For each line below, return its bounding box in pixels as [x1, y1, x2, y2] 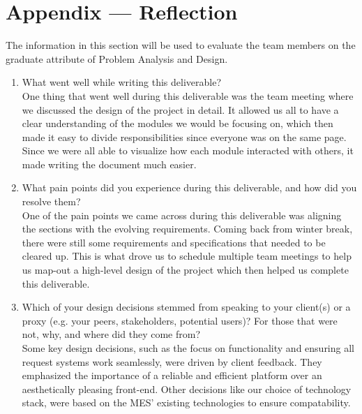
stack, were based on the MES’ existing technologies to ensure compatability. [22, 395, 351, 410]
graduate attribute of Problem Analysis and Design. [6, 51, 228, 66]
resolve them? [22, 194, 81, 209]
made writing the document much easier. [22, 156, 197, 171]
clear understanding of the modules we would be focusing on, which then [22, 116, 333, 131]
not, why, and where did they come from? [22, 327, 200, 341]
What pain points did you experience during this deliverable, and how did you [22, 180, 357, 195]
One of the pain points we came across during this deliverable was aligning [22, 207, 342, 222]
